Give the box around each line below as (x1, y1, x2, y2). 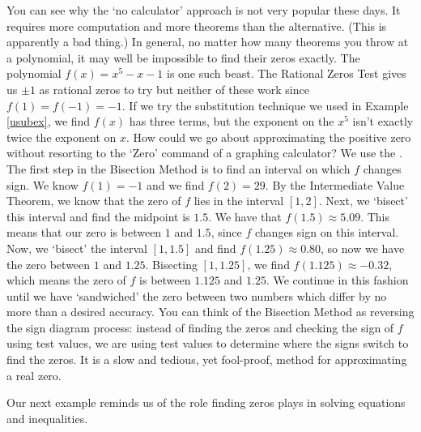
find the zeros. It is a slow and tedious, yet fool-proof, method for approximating (6, 351, 407, 368)
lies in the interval (193, 192, 284, 209)
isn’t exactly (352, 113, 414, 130)
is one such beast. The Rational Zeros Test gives (167, 65, 406, 82)
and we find (146, 176, 205, 193)
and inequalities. (6, 409, 88, 426)
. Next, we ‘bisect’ (318, 192, 408, 209)
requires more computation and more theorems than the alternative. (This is (6, 17, 387, 34)
